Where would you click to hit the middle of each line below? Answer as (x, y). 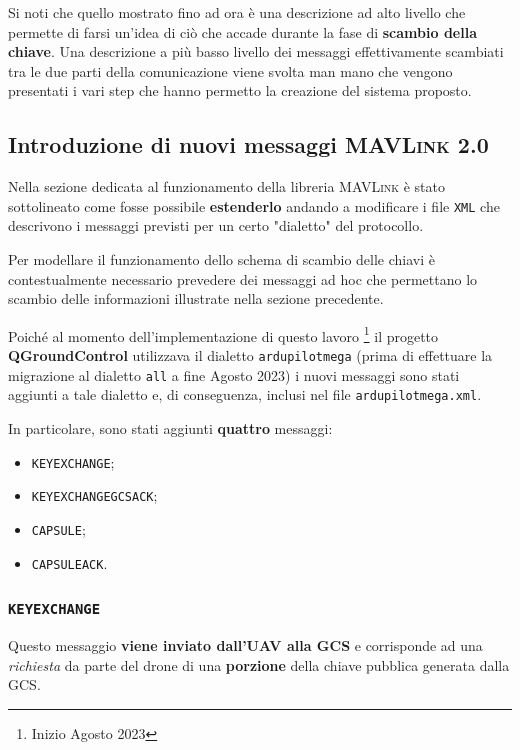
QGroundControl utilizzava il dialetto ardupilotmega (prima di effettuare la (250, 355)
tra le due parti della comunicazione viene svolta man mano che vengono (230, 70)
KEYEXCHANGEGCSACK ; (94, 495)
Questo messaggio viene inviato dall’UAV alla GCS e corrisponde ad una (245, 645)
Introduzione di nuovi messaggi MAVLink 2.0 (248, 144)
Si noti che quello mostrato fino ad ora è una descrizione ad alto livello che (237, 12)
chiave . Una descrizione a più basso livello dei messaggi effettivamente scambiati (256, 51)
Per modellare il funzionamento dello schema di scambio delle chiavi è (221, 259)
